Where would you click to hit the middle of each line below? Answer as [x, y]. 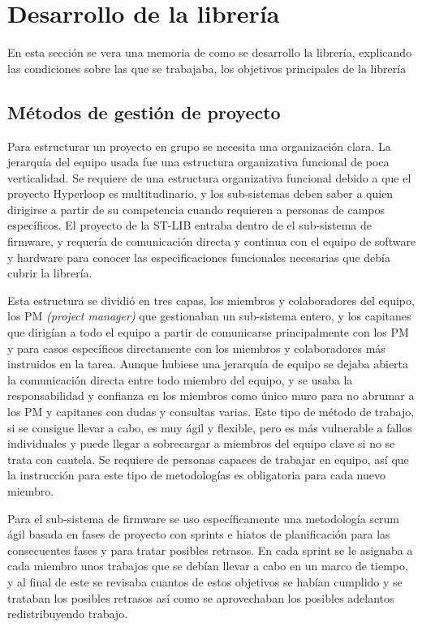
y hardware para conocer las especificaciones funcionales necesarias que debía [199, 257]
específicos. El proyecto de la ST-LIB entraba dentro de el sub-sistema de [190, 225]
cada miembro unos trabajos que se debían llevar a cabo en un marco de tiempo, [208, 566]
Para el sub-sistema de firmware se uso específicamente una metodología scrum [204, 518]
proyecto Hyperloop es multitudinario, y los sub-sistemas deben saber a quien [200, 193]
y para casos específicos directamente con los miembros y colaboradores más [196, 348]
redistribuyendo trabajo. [68, 614]
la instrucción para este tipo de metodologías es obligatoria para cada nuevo [196, 475]
